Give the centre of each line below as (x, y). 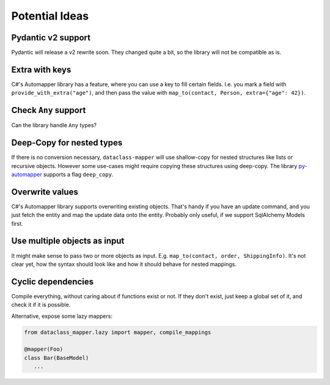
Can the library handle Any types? (54, 125)
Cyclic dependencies (53, 281)
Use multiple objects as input (68, 241)
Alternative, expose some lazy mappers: (62, 316)
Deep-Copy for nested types (67, 143)
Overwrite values (45, 192)
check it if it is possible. (41, 305)
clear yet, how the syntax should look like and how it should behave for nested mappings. (124, 264)
